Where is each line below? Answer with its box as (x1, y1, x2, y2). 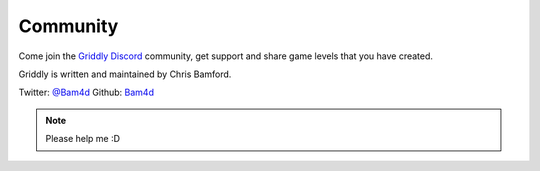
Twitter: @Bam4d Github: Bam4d (18, 86, 155, 99)
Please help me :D (45, 133, 120, 145)
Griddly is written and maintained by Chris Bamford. (18, 68, 232, 80)
